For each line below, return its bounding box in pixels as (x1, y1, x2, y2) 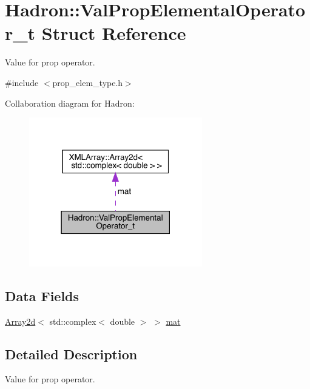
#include (5, 76, 39, 88)
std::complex (49, 314, 96, 327)
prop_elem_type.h (52, 76, 123, 88)
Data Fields (5, 286, 79, 305)
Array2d (5, 314, 36, 327)
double (110, 314, 135, 327)
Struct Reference (41, 21, 186, 45)
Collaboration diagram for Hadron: (5, 96, 135, 109)
